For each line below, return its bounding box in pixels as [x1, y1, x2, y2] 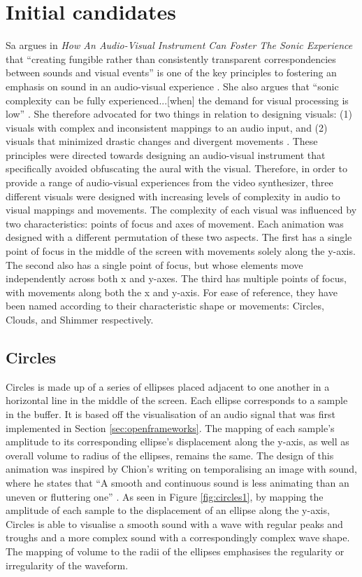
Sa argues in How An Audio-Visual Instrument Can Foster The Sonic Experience [6, 38, 353, 53]
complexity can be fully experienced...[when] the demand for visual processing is [6, 92, 349, 107]
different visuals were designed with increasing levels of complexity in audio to [6, 188, 340, 203]
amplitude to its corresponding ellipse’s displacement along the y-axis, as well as [6, 434, 349, 449]
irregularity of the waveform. [6, 557, 129, 572]
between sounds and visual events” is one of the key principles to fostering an [6, 65, 337, 80]
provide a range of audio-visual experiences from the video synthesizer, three [6, 175, 333, 190]
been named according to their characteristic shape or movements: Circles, [6, 298, 324, 313]
